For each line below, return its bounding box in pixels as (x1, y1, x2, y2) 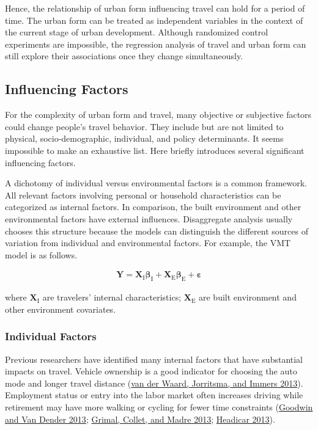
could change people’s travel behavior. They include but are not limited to (5, 120, 284, 133)
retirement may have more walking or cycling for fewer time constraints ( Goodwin (5, 400, 313, 413)
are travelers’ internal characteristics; (42, 291, 182, 304)
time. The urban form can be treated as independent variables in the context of (5, 13, 303, 26)
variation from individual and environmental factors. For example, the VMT (5, 236, 291, 249)
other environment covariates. (5, 302, 116, 315)
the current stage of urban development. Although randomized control (5, 26, 268, 38)
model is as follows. (5, 248, 78, 261)
